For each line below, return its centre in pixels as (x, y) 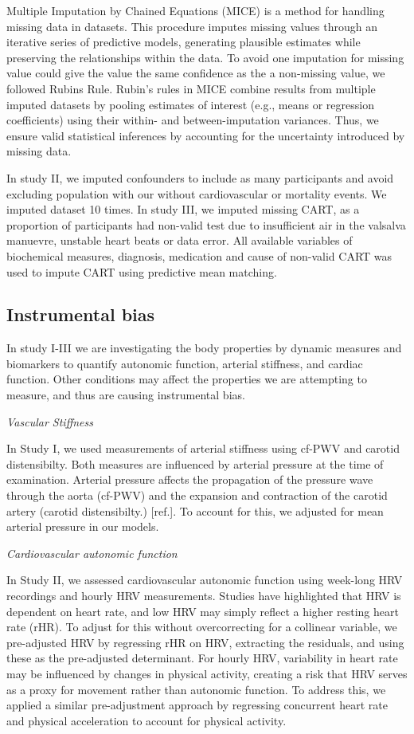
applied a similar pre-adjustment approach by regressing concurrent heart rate (197, 705)
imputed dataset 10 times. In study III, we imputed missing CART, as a (183, 209)
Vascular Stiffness (50, 421)
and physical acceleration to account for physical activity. (146, 720)
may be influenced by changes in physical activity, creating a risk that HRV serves (207, 673)
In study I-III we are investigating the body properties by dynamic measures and (204, 348)
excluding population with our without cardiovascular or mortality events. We (197, 193)
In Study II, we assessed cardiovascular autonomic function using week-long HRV (205, 580)
